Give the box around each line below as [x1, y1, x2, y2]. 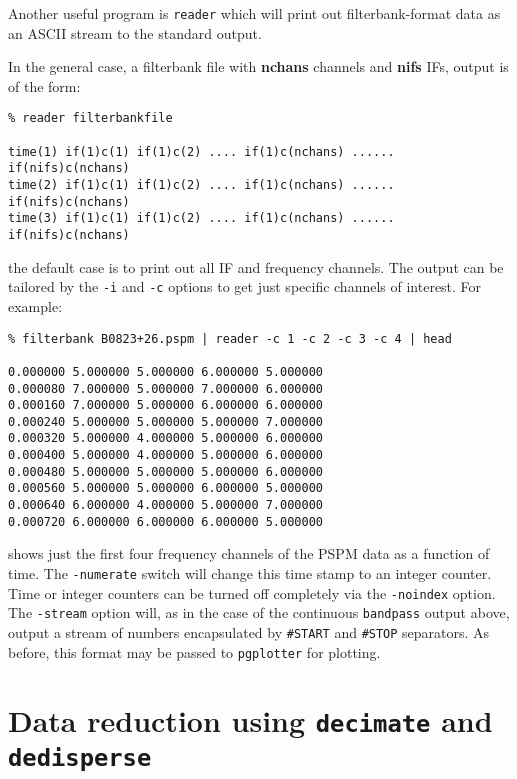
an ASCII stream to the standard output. [8, 22, 262, 43]
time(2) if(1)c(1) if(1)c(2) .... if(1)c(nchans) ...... [8, 178, 395, 193]
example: [8, 295, 63, 316]
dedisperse [8, 743, 152, 772]
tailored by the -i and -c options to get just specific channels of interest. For [8, 276, 482, 297]
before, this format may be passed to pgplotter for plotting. [8, 641, 381, 662]
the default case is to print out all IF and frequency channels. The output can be [8, 256, 504, 277]
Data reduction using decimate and [8, 700, 493, 741]
